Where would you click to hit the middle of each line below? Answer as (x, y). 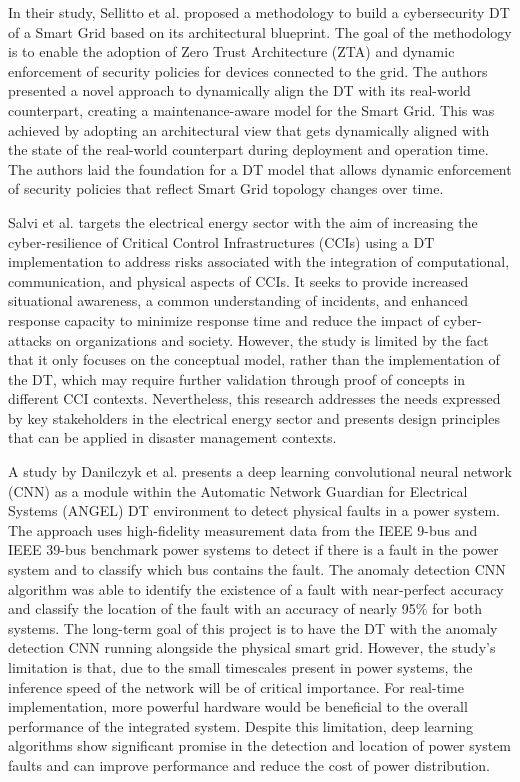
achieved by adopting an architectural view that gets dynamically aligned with (249, 129)
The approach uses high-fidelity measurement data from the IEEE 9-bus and (243, 529)
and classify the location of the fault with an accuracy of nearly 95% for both (245, 608)
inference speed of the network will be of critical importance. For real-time (236, 686)
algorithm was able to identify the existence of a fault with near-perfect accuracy (256, 588)
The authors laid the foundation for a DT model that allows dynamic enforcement (260, 168)
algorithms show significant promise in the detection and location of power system (260, 745)
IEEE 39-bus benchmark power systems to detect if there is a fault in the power (253, 549)
